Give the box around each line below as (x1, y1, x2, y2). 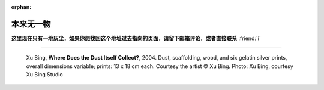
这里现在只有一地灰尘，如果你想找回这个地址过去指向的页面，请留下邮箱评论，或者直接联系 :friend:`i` (11, 35, 261, 42)
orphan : (11, 4, 32, 10)
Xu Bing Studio (26, 71, 63, 78)
